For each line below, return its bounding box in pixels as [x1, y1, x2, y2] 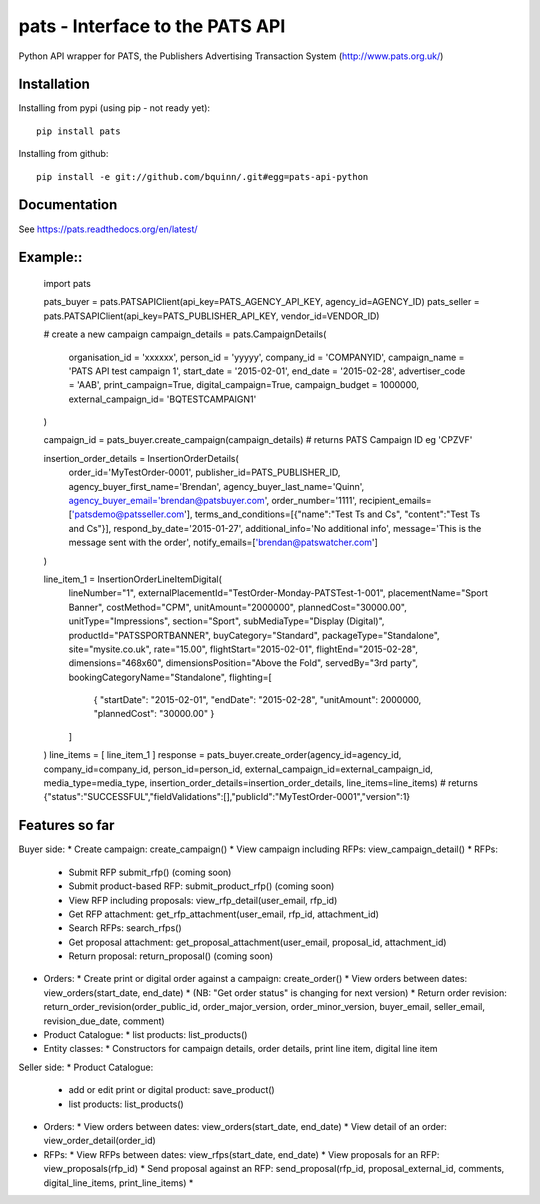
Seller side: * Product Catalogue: [18, 1061, 154, 1073]
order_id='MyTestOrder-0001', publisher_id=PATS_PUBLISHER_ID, [68, 466, 341, 479]
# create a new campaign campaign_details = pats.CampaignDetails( [43, 328, 327, 340]
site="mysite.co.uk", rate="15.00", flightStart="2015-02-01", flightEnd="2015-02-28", [68, 643, 419, 655]
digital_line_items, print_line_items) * [43, 1176, 194, 1189]
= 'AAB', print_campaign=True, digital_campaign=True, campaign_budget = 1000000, [68, 379, 420, 391]
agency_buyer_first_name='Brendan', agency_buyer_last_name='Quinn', [68, 480, 365, 492]
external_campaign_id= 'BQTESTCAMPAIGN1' [68, 393, 257, 405]
